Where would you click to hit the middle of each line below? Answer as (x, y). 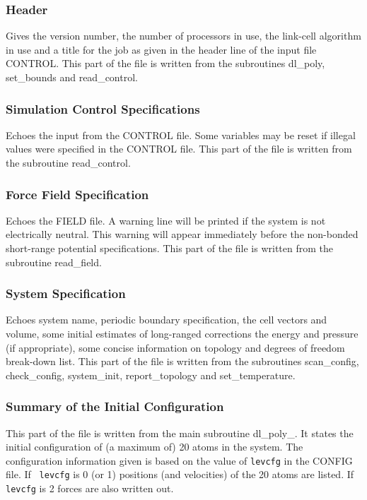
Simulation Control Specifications (103, 108)
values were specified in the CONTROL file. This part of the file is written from (179, 149)
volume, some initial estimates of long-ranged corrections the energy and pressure (182, 333)
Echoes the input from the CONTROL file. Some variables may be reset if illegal (181, 135)
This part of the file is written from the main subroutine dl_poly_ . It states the (180, 433)
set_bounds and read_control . (72, 77)
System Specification (66, 293)
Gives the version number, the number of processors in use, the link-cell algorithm (183, 36)
